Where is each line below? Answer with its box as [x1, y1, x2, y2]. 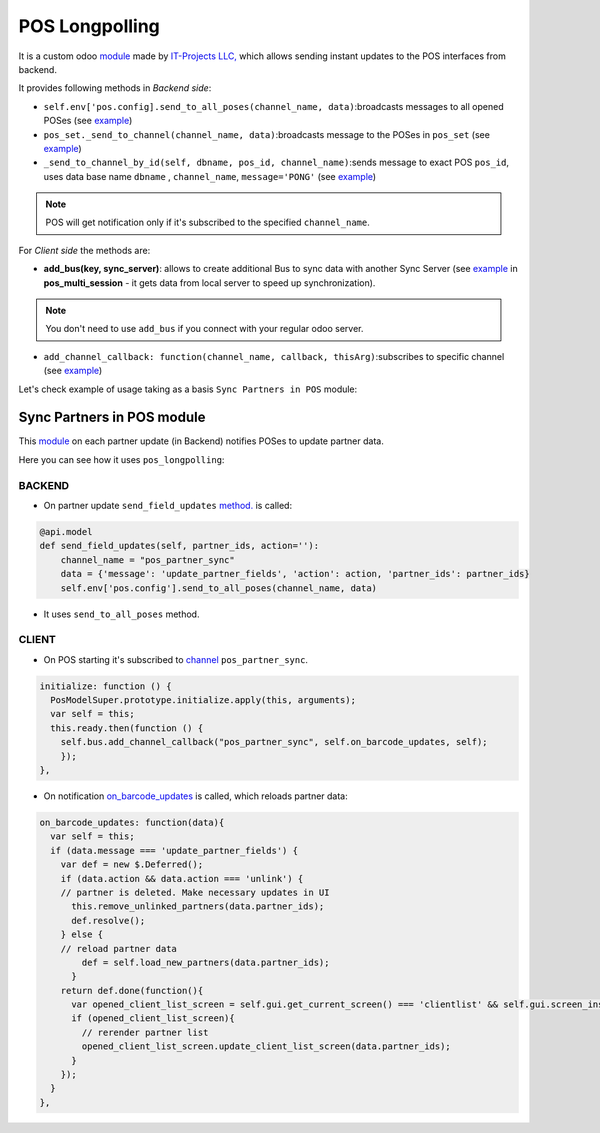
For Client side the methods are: [18, 244, 151, 256]
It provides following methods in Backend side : [18, 82, 212, 94]
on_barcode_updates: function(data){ [39, 816, 225, 828]
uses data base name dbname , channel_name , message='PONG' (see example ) [43, 170, 377, 182]
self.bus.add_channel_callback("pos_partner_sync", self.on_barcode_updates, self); [60, 736, 489, 748]
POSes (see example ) [43, 115, 133, 127]
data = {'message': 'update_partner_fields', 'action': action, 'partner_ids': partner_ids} [60, 568, 530, 580]
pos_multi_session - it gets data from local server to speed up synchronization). [43, 276, 376, 289]
